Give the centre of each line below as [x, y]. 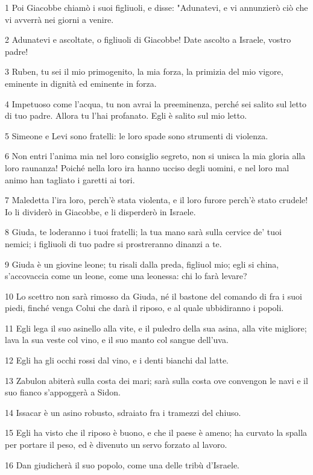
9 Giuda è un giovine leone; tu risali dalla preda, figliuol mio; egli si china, [142, 264]
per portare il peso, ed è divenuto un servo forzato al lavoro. [116, 445]
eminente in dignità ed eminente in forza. [81, 83]
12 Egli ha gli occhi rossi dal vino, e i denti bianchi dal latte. [117, 360]
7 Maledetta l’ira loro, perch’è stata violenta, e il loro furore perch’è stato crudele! [156, 200]
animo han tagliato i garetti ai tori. [70, 179]
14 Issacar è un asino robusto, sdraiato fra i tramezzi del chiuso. [123, 412]
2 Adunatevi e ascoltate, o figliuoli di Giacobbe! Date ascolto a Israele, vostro [148, 39]
